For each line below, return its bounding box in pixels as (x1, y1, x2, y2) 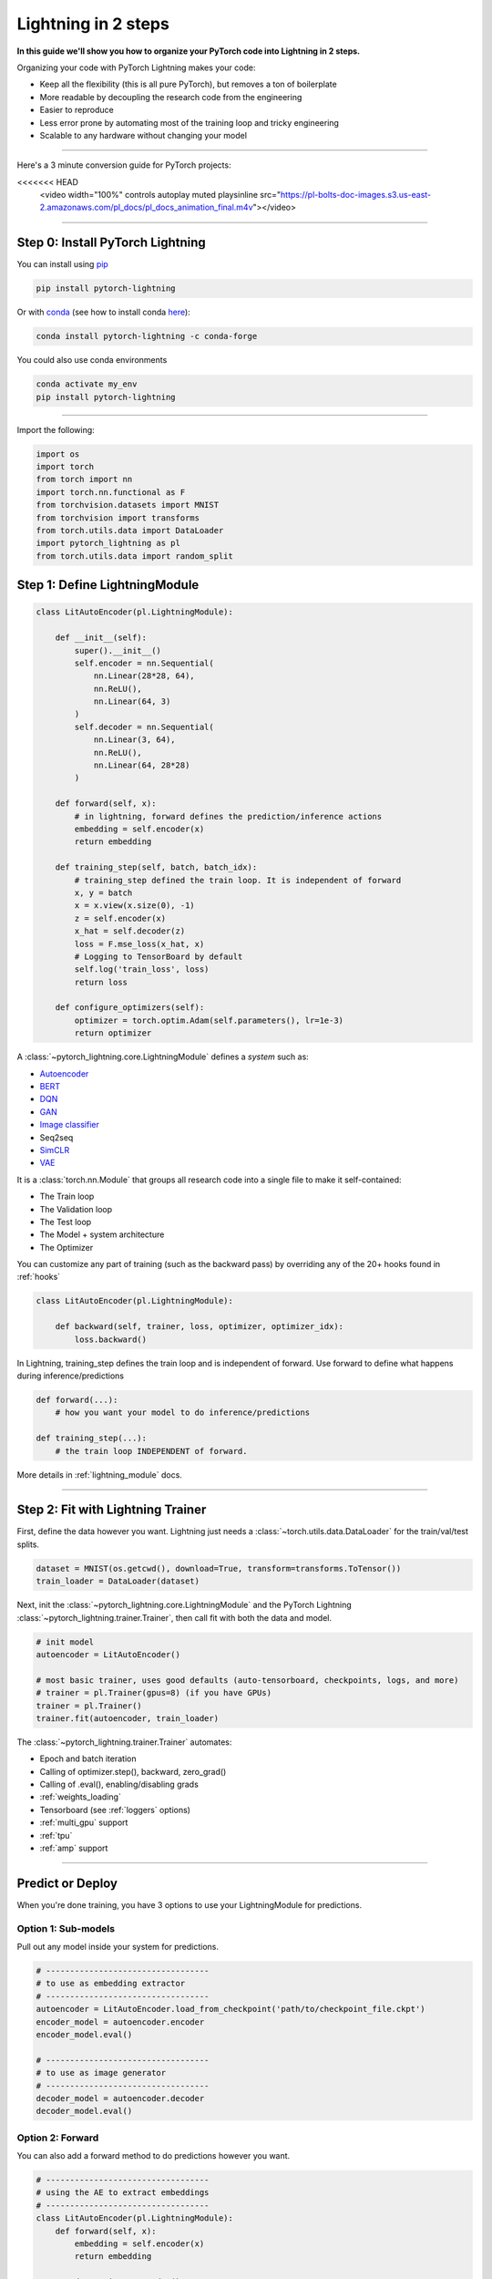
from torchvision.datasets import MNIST (36, 500, 219, 510)
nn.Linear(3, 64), (93, 735, 177, 745)
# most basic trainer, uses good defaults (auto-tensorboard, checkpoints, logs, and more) (36, 1675, 459, 1686)
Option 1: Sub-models (16, 1922, 116, 1934)
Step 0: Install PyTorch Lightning (16, 235, 207, 251)
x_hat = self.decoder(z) (74, 926, 186, 936)
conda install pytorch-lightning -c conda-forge (36, 331, 258, 342)
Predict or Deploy (16, 1875, 118, 1891)
